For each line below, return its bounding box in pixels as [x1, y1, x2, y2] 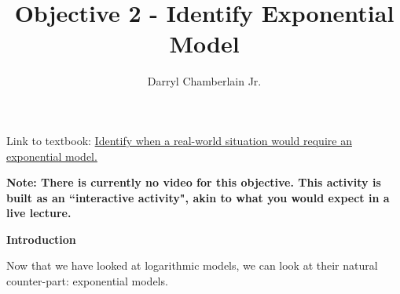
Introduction [6, 230, 76, 247]
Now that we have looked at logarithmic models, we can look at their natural [6, 257, 378, 274]
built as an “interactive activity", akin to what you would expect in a [6, 189, 390, 205]
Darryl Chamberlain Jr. [147, 73, 262, 89]
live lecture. [6, 205, 72, 221]
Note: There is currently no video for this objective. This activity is [6, 174, 381, 191]
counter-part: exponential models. [6, 273, 168, 289]
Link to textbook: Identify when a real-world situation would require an [6, 132, 352, 148]
